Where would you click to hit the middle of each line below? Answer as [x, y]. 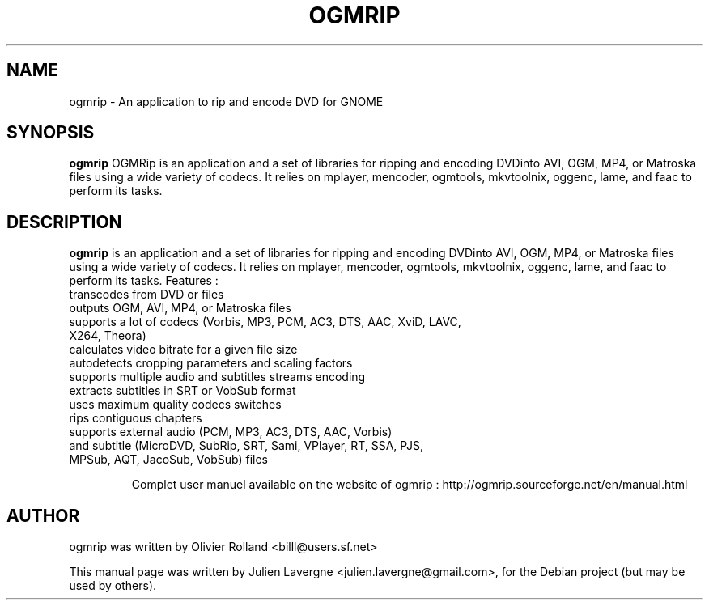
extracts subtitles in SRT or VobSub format [183, 391]
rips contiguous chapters [136, 418]
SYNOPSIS [51, 133]
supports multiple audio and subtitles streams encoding [217, 377]
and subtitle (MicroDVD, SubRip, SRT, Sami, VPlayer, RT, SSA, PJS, [246, 446]
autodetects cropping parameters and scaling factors [211, 363]
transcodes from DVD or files [146, 295]
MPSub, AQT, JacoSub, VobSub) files [168, 460]
